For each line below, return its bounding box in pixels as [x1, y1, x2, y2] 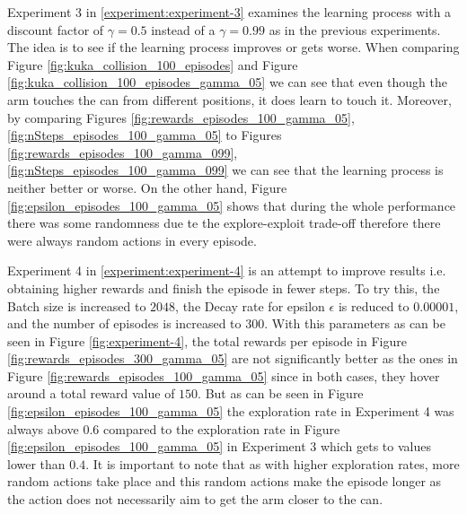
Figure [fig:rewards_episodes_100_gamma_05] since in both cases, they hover [7, 366, 440, 385]
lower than [7, 454, 66, 473]
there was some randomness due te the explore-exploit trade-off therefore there [7, 213, 441, 232]
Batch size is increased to [7, 296, 146, 315]
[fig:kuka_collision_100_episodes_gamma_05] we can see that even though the [7, 73, 447, 91]
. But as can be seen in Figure [198, 384, 364, 403]
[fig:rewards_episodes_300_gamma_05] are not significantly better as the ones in [7, 349, 458, 368]
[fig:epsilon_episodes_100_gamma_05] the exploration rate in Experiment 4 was [7, 402, 454, 421]
